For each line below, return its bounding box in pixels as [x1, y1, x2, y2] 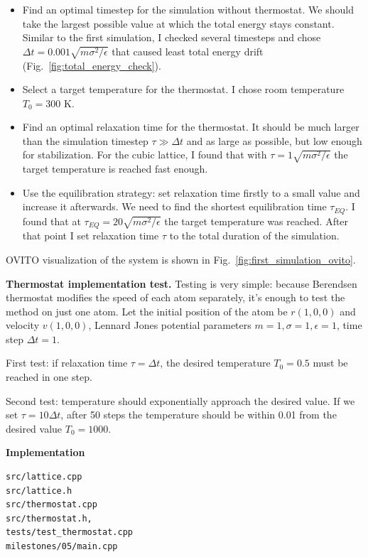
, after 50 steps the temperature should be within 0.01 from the [60, 407, 337, 422]
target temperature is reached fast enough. [22, 161, 208, 176]
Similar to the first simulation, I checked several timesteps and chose [22, 30, 321, 45]
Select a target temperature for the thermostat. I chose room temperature [22, 82, 345, 97]
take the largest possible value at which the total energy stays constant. [22, 16, 335, 31]
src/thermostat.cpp [6, 499, 97, 510]
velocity [6, 318, 40, 332]
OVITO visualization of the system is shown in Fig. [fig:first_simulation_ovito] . [6, 252, 356, 266]
